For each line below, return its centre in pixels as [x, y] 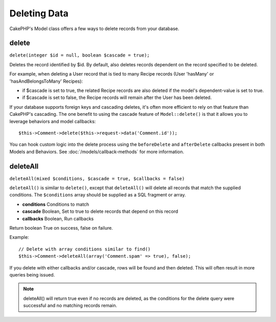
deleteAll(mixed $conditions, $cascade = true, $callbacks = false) [97, 178]
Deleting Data [39, 13]
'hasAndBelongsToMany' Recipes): [46, 81]
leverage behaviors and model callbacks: [53, 121]
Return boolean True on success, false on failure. [61, 228]
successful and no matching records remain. [70, 306]
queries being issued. [32, 275]
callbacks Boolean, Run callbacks [58, 218]
